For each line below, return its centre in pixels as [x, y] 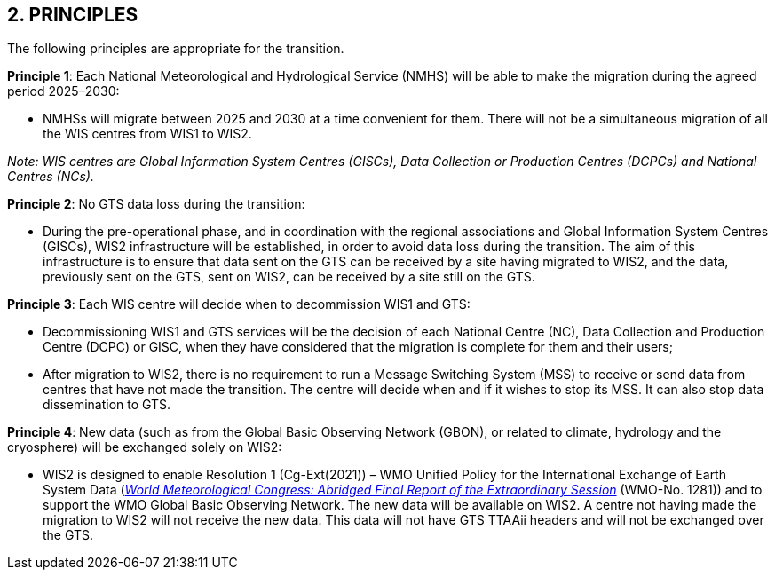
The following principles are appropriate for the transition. [176, 49]
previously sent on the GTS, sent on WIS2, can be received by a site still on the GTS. [289, 277]
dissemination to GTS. [107, 405]
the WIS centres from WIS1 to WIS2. [147, 134]
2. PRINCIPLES [73, 15]
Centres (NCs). [51, 177]
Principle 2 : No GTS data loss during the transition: [156, 204]
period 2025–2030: [63, 91]
